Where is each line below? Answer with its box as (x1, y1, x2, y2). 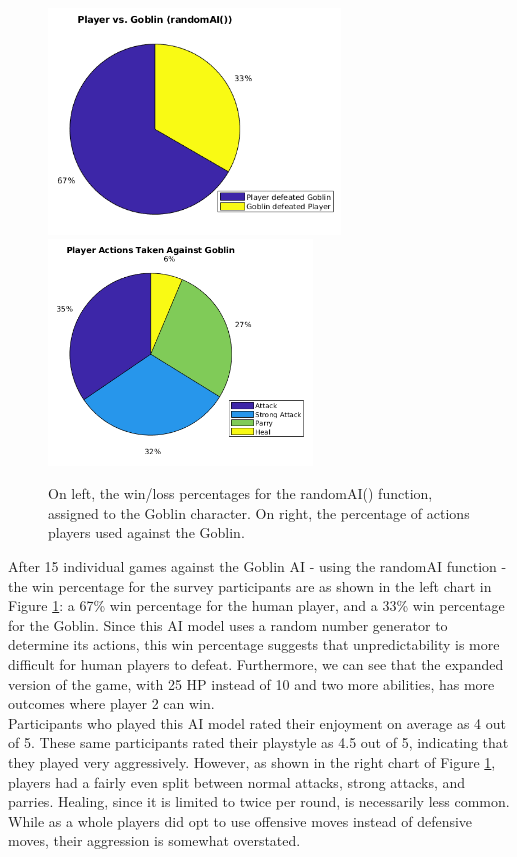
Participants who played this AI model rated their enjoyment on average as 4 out (8, 712, 506, 733)
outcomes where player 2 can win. (8, 693, 215, 714)
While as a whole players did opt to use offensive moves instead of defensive (8, 810, 473, 831)
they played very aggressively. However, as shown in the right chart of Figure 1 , (8, 751, 496, 772)
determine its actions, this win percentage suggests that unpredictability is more (8, 634, 500, 655)
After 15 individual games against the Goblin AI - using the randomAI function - (8, 555, 507, 576)
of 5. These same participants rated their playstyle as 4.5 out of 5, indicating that (8, 732, 509, 753)
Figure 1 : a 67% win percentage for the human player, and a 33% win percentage (8, 595, 505, 616)
